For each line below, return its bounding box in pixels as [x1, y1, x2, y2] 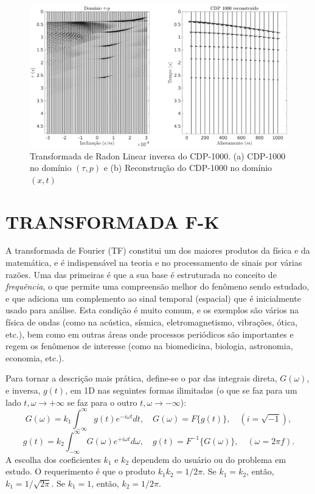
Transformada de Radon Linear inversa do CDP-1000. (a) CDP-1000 [30, 149, 286, 162]
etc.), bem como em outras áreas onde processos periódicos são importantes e [5, 327, 294, 340]
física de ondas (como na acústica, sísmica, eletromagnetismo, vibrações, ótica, [5, 316, 298, 328]
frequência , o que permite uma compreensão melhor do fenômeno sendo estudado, [5, 280, 310, 293]
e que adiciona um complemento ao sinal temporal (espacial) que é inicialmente [5, 291, 301, 304]
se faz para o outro [67, 395, 137, 408]
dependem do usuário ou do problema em [131, 453, 286, 465]
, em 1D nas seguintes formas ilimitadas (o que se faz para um [65, 383, 297, 396]
